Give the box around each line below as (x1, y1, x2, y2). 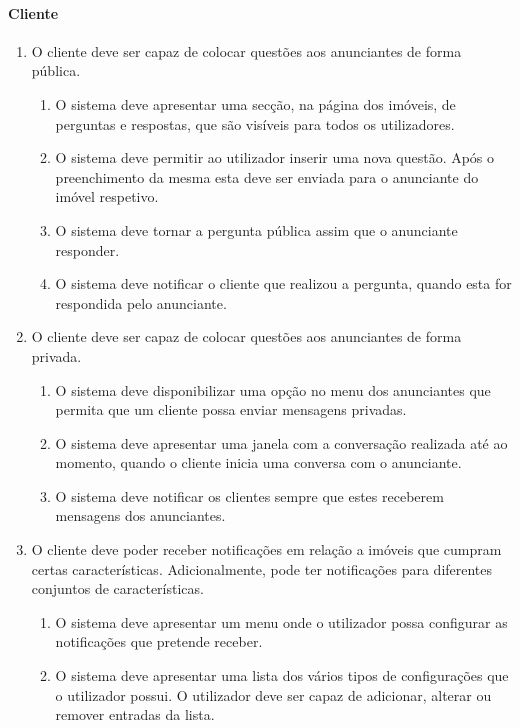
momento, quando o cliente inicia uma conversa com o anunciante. (55, 452, 462, 473)
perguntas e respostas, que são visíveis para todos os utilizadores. (55, 113, 455, 134)
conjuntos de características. (31, 578, 204, 599)
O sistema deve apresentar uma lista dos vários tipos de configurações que (55, 665, 509, 686)
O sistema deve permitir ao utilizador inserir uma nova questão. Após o (55, 147, 495, 168)
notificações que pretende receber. (55, 631, 263, 652)
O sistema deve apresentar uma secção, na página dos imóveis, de (55, 93, 456, 114)
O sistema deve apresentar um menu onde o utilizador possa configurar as (55, 611, 508, 632)
